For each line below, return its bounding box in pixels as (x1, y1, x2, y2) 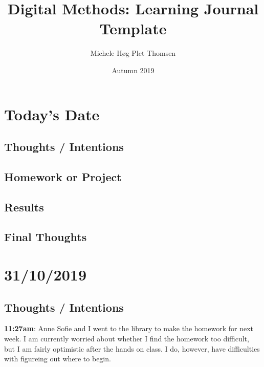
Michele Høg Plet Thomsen (90, 48, 176, 58)
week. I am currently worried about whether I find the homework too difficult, (4, 333, 249, 343)
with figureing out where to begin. (4, 353, 111, 364)
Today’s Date (4, 103, 100, 124)
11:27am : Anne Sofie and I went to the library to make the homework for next (4, 323, 253, 334)
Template (99, 18, 167, 39)
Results (4, 199, 44, 214)
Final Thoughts (4, 229, 87, 245)
